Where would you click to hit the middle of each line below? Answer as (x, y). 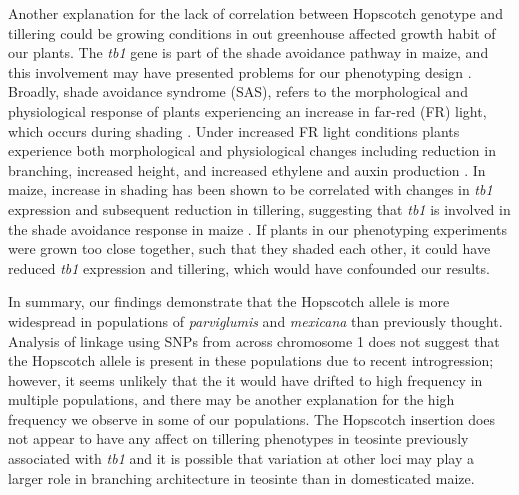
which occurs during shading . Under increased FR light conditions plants (234, 130)
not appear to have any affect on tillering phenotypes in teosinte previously (238, 438)
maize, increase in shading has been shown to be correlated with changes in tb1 (250, 189)
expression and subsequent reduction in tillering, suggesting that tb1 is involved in (259, 208)
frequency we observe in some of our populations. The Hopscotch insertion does (252, 418)
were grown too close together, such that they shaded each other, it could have (249, 248)
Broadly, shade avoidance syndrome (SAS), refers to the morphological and (238, 91)
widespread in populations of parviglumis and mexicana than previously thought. (255, 320)
